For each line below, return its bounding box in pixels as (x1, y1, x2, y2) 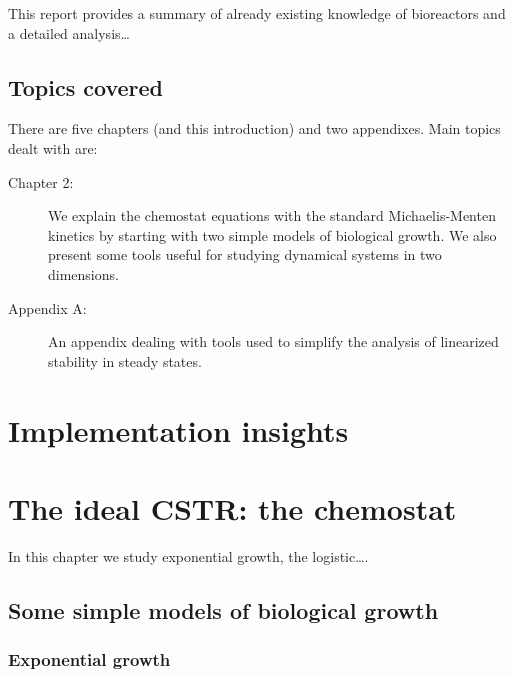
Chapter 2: (8, 171, 74, 192)
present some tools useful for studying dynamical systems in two (48, 244, 442, 265)
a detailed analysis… (8, 22, 130, 43)
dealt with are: (8, 137, 98, 158)
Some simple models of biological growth (8, 594, 439, 625)
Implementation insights (8, 409, 349, 450)
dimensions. (48, 263, 119, 284)
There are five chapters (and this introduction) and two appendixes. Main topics (8, 118, 501, 139)
